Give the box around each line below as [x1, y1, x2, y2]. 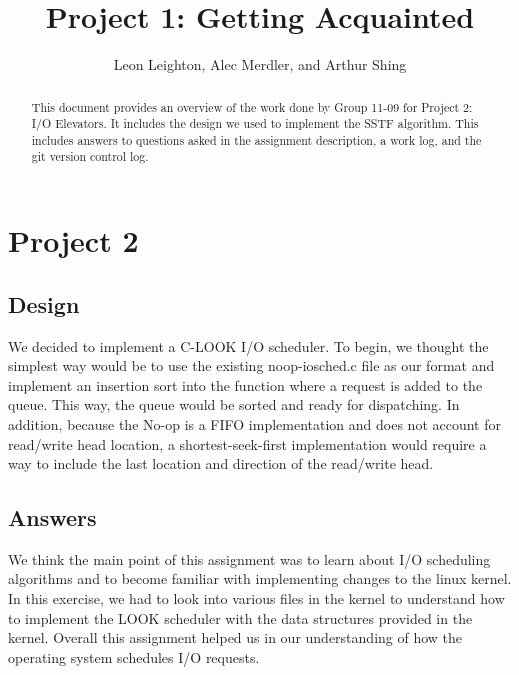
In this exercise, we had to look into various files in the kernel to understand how [8, 588, 505, 609]
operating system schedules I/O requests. [8, 646, 260, 667]
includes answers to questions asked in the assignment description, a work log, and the [31, 131, 482, 148]
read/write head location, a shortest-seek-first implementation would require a [8, 433, 487, 454]
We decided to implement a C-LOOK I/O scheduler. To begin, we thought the [8, 335, 489, 356]
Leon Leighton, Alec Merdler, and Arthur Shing [113, 54, 407, 75]
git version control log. [31, 148, 149, 165]
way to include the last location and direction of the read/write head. [8, 453, 434, 474]
